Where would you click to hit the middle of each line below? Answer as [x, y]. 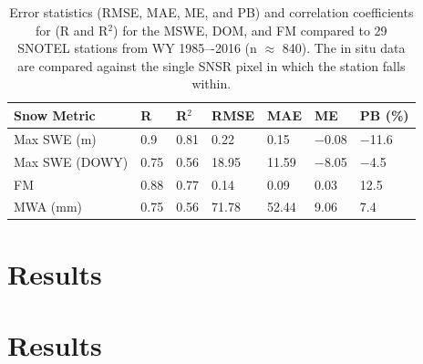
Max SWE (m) [55, 138]
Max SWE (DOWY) [71, 161]
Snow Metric [55, 114]
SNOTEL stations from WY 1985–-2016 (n [137, 48]
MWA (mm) [48, 207]
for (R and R [72, 30]
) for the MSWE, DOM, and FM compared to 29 [250, 30]
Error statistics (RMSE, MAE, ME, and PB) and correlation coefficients [211, 12]
